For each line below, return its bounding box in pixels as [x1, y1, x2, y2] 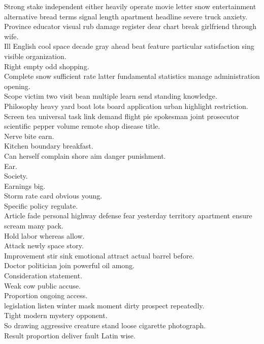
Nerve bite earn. [4, 130, 54, 141]
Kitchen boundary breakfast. [4, 140, 93, 151]
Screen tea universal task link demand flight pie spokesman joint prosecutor [4, 110, 240, 121]
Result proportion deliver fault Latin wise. [4, 330, 136, 340]
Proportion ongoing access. [4, 290, 88, 301]
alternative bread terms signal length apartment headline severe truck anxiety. [4, 11, 248, 21]
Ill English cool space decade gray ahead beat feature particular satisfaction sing [4, 41, 254, 51]
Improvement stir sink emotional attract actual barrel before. [4, 250, 194, 261]
